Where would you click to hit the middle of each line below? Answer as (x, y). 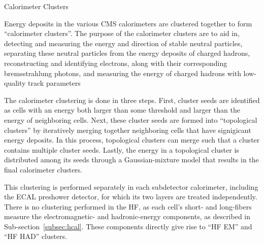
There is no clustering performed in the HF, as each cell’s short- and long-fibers (128, 206)
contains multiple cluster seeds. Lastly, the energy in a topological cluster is (122, 149)
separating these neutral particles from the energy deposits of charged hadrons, (127, 53)
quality (15, 83)
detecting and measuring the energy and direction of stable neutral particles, (123, 43)
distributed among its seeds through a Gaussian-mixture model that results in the (131, 160)
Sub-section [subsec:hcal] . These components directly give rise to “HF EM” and (128, 226)
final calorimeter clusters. (43, 169)
